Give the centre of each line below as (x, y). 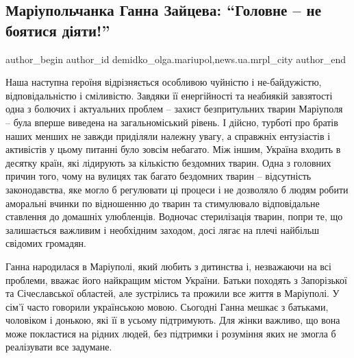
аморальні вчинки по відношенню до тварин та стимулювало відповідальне (163, 203)
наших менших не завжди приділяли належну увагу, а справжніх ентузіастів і (168, 135)
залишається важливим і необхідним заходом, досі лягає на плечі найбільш (162, 229)
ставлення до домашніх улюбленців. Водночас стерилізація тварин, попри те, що (174, 216)
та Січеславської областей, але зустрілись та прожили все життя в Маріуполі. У (173, 293)
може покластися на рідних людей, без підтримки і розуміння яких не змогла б (171, 333)
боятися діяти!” (58, 30)
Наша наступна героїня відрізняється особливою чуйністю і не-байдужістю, (164, 82)
